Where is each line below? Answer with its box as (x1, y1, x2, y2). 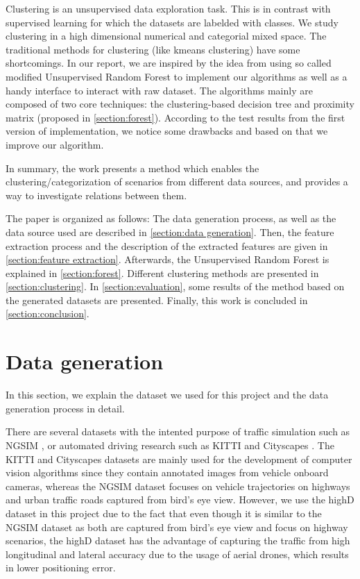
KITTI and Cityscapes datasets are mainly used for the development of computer (6, 451, 352, 466)
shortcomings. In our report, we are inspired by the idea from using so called (6, 56, 332, 70)
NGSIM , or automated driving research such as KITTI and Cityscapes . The (6, 437, 334, 452)
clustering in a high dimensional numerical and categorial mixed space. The (6, 28, 327, 43)
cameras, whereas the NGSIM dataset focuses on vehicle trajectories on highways (6, 478, 350, 493)
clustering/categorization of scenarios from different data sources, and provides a (6, 174, 348, 189)
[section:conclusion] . (6, 306, 89, 321)
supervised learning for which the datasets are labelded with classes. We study (6, 15, 338, 29)
